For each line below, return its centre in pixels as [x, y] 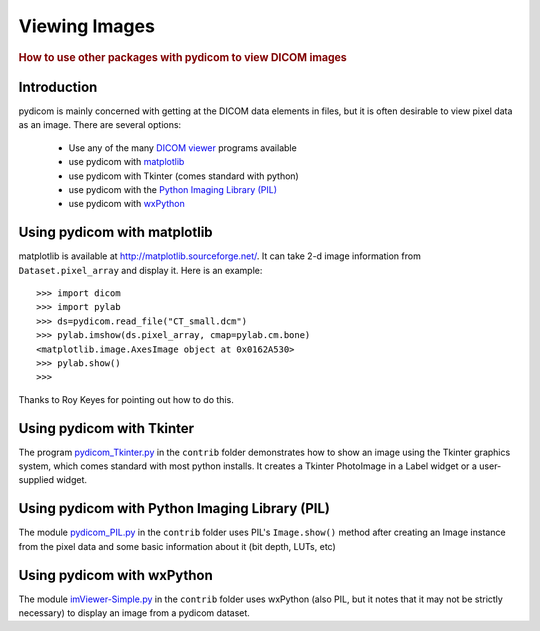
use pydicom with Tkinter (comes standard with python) [183, 176]
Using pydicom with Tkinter [106, 428]
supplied [36, 480]
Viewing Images [86, 26]
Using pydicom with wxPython [116, 575]
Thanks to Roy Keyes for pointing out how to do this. [126, 399]
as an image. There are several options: [100, 125]
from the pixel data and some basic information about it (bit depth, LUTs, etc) [177, 546]
